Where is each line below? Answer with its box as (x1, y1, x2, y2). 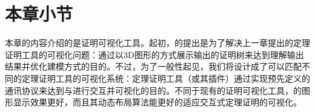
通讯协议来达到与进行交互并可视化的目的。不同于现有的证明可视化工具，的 (5, 84, 302, 96)
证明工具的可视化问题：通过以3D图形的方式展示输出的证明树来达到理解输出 (5, 48, 304, 61)
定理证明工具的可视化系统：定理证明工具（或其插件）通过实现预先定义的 (21, 71, 310, 84)
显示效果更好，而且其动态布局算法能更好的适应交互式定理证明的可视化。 (13, 96, 302, 108)
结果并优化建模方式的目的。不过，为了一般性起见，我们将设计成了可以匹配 (5, 60, 302, 73)
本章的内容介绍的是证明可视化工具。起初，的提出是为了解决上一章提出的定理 (5, 36, 310, 49)
